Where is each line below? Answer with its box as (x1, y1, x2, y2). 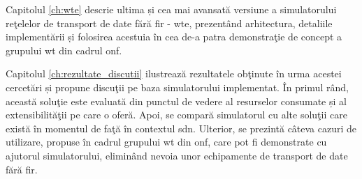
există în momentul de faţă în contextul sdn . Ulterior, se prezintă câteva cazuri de (6, 120, 357, 135)
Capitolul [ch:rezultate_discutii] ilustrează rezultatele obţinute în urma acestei (6, 66, 342, 81)
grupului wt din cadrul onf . (6, 42, 122, 57)
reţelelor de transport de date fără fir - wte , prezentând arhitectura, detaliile (6, 15, 333, 30)
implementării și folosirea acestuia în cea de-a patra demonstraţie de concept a (6, 29, 342, 44)
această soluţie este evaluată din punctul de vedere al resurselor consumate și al (6, 93, 347, 108)
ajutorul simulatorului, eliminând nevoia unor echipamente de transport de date (6, 148, 348, 162)
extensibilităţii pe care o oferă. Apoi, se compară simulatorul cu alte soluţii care (6, 107, 347, 122)
